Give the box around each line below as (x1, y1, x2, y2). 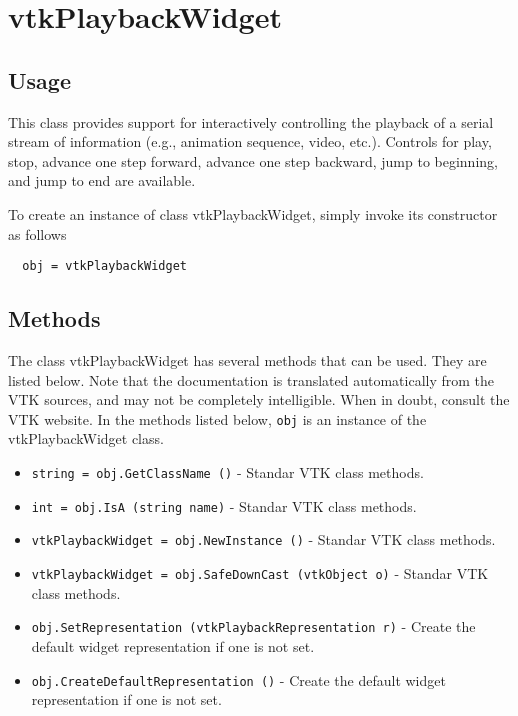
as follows (8, 223, 67, 244)
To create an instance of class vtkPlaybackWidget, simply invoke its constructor (8, 203, 498, 224)
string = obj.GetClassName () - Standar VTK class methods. (31, 462, 424, 483)
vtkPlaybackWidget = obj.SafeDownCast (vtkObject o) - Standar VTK (31, 563, 489, 583)
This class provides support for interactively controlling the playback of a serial (8, 111, 494, 132)
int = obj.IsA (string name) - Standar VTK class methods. (31, 495, 417, 516)
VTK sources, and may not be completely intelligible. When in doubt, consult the (8, 389, 510, 410)
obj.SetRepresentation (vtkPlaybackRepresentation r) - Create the (31, 616, 476, 637)
